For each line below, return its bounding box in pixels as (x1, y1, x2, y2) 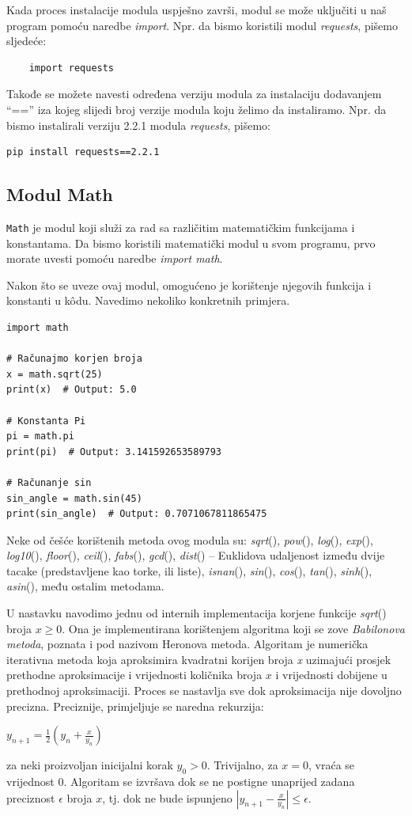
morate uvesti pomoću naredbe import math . (6, 250, 223, 267)
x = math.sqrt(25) (6, 368, 103, 380)
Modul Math (6, 182, 113, 207)
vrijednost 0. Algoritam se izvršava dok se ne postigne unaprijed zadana (6, 773, 355, 790)
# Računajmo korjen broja (6, 353, 142, 365)
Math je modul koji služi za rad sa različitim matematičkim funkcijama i (6, 218, 355, 235)
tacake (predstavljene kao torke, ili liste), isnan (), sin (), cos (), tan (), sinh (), (6, 562, 372, 579)
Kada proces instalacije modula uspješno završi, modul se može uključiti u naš (6, 2, 387, 17)
